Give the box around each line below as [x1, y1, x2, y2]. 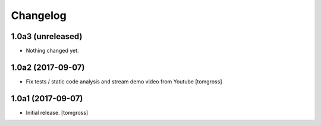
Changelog [11, 9, 67, 22]
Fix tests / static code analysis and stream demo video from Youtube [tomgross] [26, 77, 222, 85]
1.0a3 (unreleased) [11, 31, 83, 41]
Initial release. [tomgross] [26, 109, 89, 116]
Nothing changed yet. [26, 47, 80, 54]
